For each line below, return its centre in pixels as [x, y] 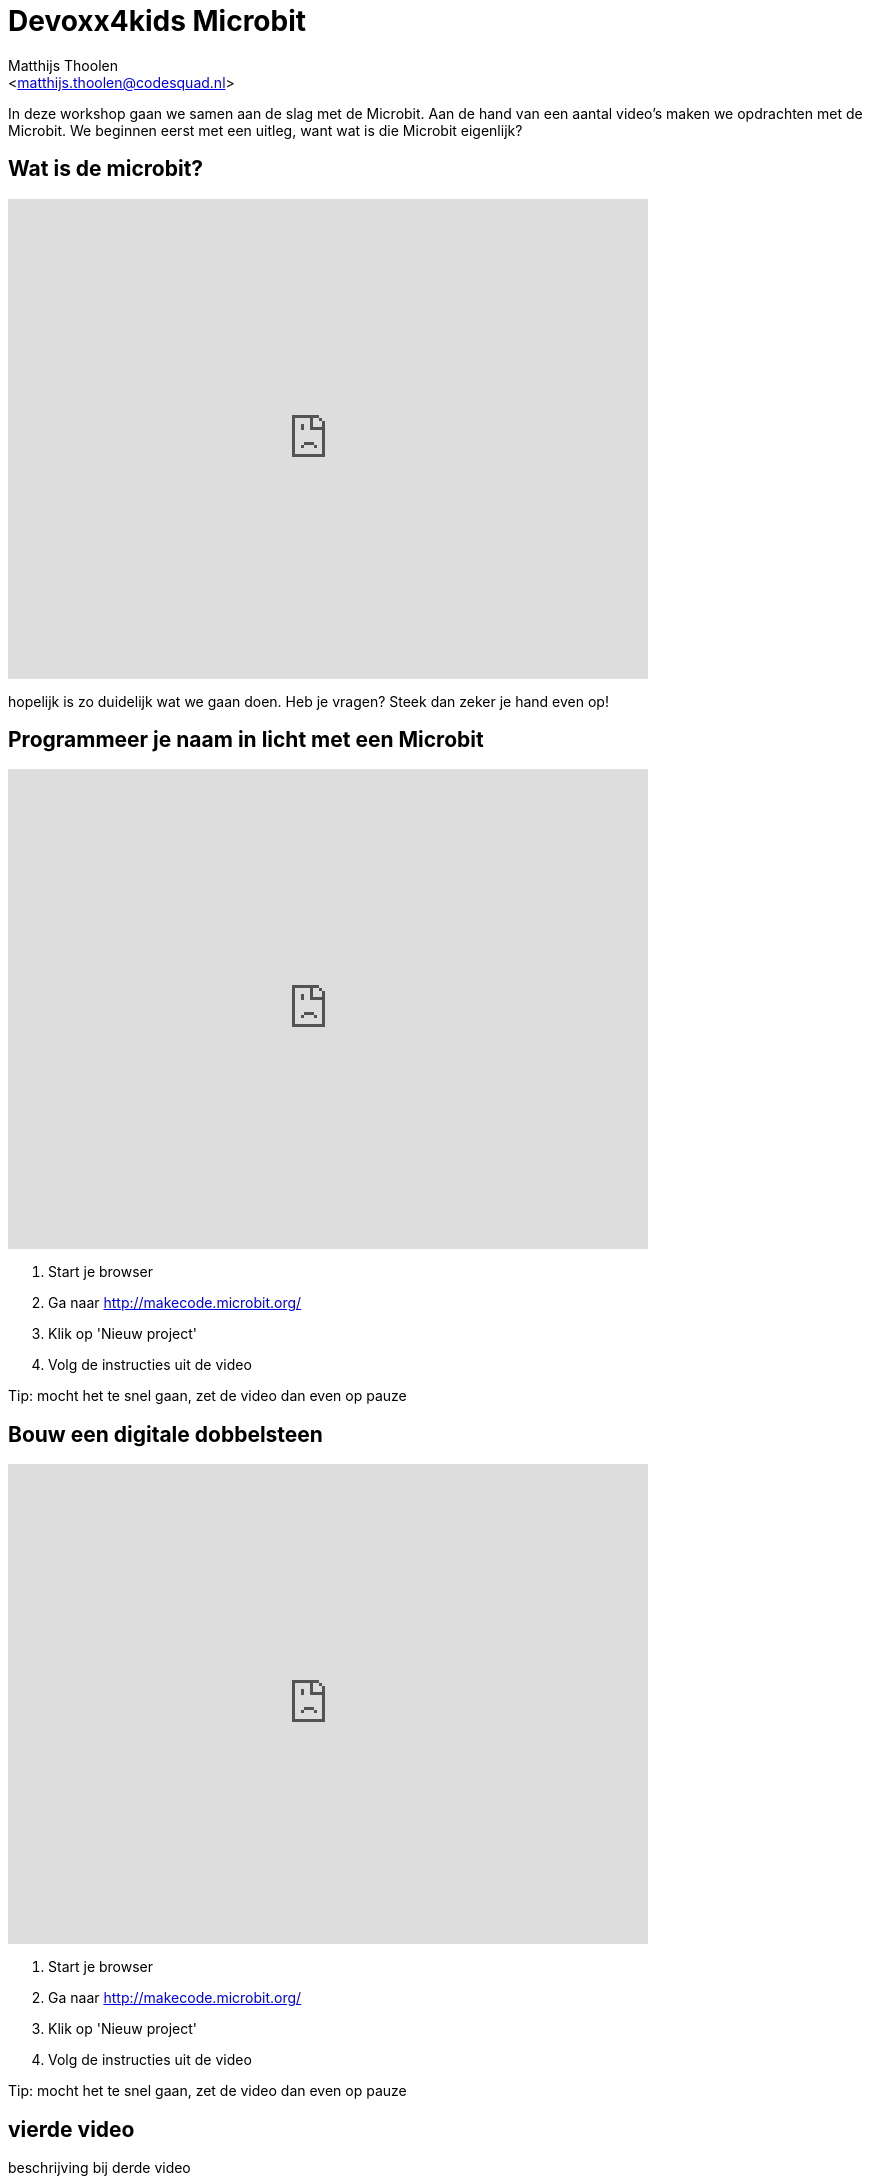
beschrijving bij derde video [99, 2168]
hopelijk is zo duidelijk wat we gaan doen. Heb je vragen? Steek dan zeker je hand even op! [308, 701]
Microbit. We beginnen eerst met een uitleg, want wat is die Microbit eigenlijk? [265, 130]
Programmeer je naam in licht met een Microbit [246, 740]
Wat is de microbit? [106, 169]
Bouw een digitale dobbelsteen [165, 1434]
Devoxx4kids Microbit [157, 21]
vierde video [71, 2129]
